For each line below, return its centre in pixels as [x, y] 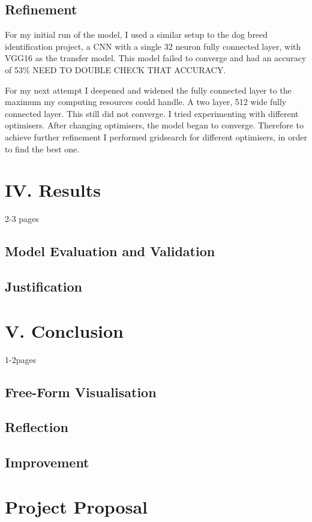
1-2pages [21, 359]
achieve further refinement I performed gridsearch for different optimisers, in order [156, 136]
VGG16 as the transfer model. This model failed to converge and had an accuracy [156, 58]
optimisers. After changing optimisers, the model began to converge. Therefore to [154, 125]
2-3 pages [22, 219]
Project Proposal [76, 506]
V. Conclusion [64, 330]
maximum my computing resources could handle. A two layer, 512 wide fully [146, 102]
